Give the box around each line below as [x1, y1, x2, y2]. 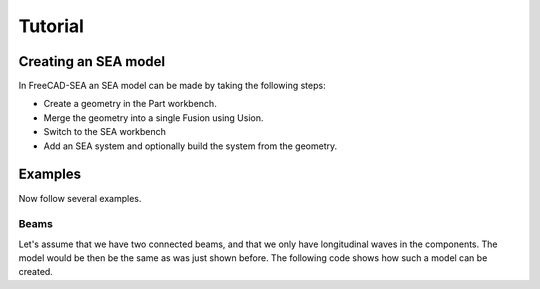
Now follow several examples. [18, 192, 142, 204]
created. [18, 266, 54, 278]
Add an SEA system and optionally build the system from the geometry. [43, 140, 338, 152]
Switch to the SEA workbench [43, 126, 167, 138]
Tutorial [18, 15, 85, 37]
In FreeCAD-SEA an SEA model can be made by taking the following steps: [18, 80, 326, 92]
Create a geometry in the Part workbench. [43, 98, 217, 110]
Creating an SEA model [18, 53, 166, 70]
